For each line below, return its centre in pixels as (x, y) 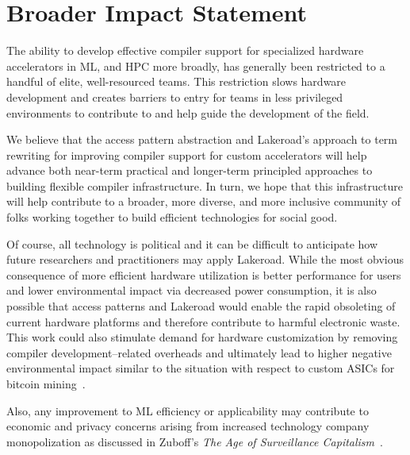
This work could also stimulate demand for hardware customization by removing (202, 337)
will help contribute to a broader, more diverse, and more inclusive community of (203, 201)
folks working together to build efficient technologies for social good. (172, 217)
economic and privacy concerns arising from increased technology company (188, 426)
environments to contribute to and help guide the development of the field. (188, 112)
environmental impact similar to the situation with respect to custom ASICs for (201, 368)
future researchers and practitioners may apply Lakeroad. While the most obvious (205, 259)
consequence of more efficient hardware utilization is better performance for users (204, 274)
